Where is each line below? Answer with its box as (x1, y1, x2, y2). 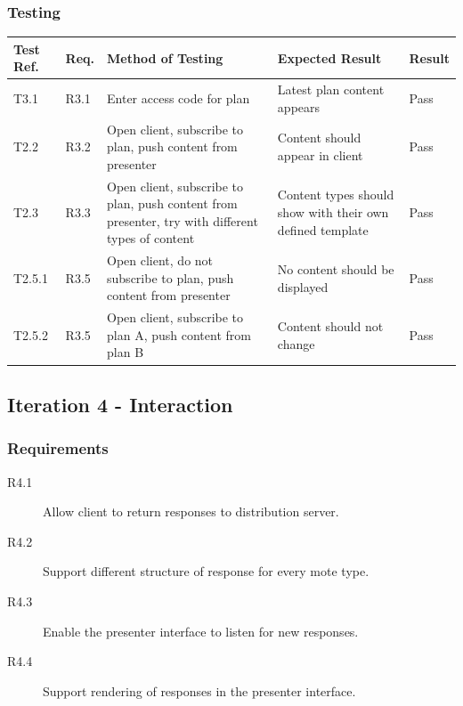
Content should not (277, 317, 384, 336)
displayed (277, 277, 329, 296)
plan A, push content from (107, 325, 251, 344)
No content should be (277, 260, 394, 279)
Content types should (277, 185, 394, 204)
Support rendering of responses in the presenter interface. (43, 681, 356, 700)
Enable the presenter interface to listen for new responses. (43, 621, 359, 640)
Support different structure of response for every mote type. (43, 562, 370, 580)
